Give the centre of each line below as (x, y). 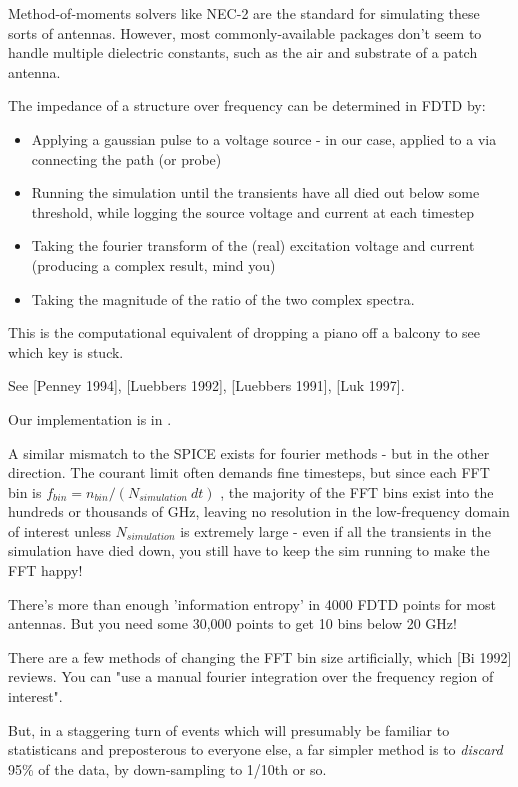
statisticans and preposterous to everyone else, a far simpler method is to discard (255, 749)
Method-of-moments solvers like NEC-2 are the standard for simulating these (244, 13)
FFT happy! (45, 570)
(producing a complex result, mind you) (153, 264)
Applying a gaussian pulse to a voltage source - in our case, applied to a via (264, 138)
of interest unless (59, 530)
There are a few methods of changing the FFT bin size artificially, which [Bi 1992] (260, 656)
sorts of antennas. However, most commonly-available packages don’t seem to (245, 32)
